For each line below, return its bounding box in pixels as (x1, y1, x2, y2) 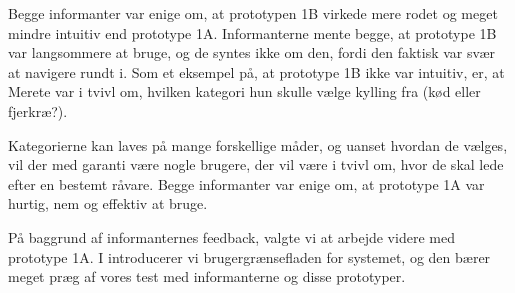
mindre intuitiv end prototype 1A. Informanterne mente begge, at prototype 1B (8, 22, 497, 43)
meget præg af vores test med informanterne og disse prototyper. (8, 266, 406, 287)
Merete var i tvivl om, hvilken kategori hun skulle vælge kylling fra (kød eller (8, 81, 481, 102)
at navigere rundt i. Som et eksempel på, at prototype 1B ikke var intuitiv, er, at (8, 61, 505, 82)
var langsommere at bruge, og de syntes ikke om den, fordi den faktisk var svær (8, 42, 496, 63)
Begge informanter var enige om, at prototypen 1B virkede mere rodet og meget (8, 3, 498, 23)
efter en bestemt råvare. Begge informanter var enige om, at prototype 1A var (8, 173, 485, 194)
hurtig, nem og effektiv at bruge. (8, 193, 208, 214)
